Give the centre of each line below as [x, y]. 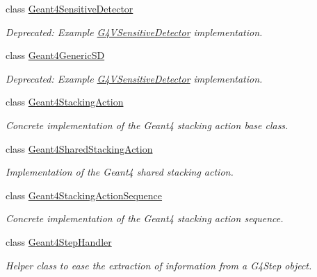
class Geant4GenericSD [55, 55]
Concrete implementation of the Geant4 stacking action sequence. [145, 218]
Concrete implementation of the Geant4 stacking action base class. [147, 125]
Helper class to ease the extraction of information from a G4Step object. [159, 265]
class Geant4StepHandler [59, 241]
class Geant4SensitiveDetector [70, 8]
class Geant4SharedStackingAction [79, 148]
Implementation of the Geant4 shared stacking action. [120, 172]
